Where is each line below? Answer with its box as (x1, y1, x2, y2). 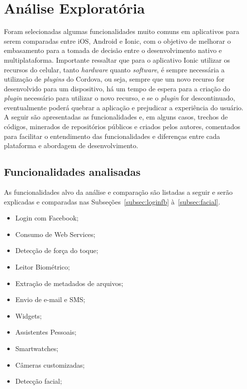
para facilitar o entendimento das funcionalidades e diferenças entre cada (4, 131, 220, 141)
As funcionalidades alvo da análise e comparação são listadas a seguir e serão (4, 187, 233, 197)
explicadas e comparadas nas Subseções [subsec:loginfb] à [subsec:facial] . (4, 196, 220, 206)
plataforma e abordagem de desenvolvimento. (4, 140, 138, 151)
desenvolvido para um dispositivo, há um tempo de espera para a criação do (4, 83, 230, 93)
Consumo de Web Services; (15, 229, 96, 239)
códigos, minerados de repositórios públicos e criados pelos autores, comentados (4, 121, 240, 132)
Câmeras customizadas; (15, 359, 85, 370)
